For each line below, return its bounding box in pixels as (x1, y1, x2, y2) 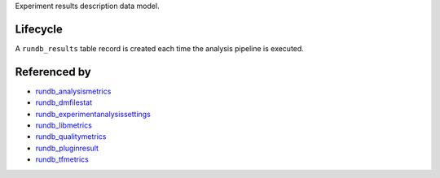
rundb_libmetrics (35, 120, 93, 130)
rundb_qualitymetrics (35, 132, 107, 141)
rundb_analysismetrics (35, 86, 112, 96)
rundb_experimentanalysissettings (35, 109, 151, 119)
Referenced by (15, 65, 91, 79)
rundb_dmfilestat (35, 98, 93, 107)
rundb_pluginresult (35, 143, 99, 153)
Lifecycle (15, 22, 63, 36)
